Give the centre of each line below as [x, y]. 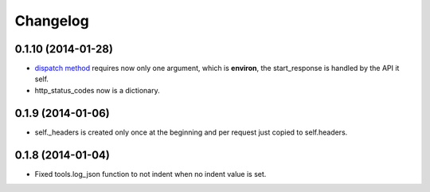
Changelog [52, 21]
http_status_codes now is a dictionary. [97, 90]
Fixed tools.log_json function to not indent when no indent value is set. [150, 174]
